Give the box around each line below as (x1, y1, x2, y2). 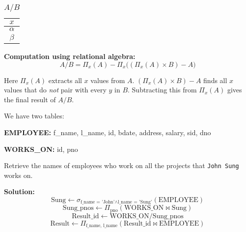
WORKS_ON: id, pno (4, 144, 78, 154)
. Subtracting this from (128, 85, 197, 95)
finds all (203, 75, 227, 85)
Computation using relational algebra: (4, 51, 136, 61)
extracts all (48, 75, 82, 85)
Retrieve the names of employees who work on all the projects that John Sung (4, 160, 239, 171)
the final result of (4, 94, 56, 104)
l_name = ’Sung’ (118, 200, 152, 205)
